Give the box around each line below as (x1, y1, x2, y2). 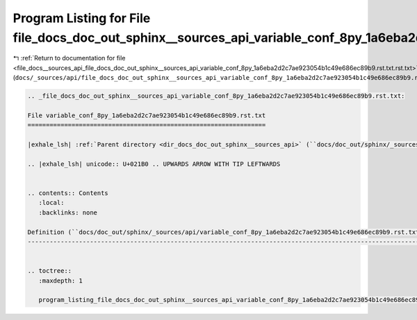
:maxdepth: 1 (38, 276, 83, 285)
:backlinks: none (38, 208, 97, 217)
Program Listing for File (13, 10, 151, 26)
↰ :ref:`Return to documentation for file (13, 54, 126, 62)
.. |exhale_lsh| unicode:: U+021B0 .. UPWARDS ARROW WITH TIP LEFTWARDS (27, 160, 281, 168)
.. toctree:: (27, 267, 72, 275)
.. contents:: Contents (27, 190, 109, 197)
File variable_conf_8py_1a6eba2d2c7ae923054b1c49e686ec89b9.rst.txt (27, 111, 266, 119)
